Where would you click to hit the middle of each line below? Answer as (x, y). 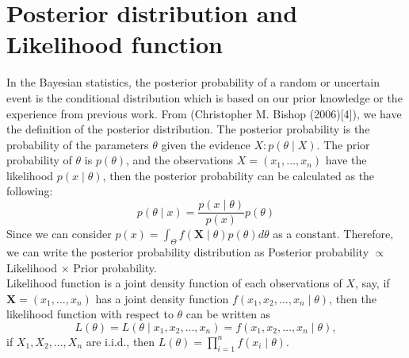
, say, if (372, 283)
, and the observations (180, 160)
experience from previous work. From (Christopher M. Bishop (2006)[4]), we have (204, 113)
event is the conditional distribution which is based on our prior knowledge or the (204, 97)
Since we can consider (59, 234)
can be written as (228, 314)
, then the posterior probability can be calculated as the (239, 175)
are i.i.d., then (120, 341)
